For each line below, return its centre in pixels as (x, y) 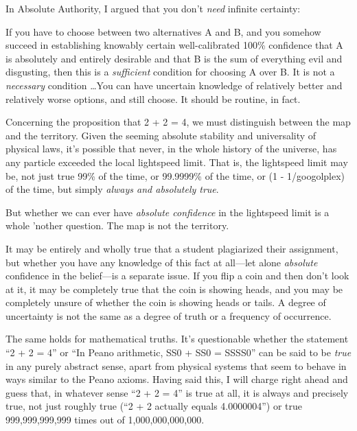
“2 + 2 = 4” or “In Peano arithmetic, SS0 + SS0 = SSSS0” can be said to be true (178, 352)
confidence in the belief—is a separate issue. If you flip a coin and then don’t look (177, 276)
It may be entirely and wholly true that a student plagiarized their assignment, (172, 248)
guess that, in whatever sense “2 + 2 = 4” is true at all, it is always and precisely (177, 392)
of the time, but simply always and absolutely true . (112, 189)
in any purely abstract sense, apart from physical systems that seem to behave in (176, 365)
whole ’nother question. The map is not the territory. (117, 225)
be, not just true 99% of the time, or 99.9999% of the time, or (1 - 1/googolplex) (175, 175)
